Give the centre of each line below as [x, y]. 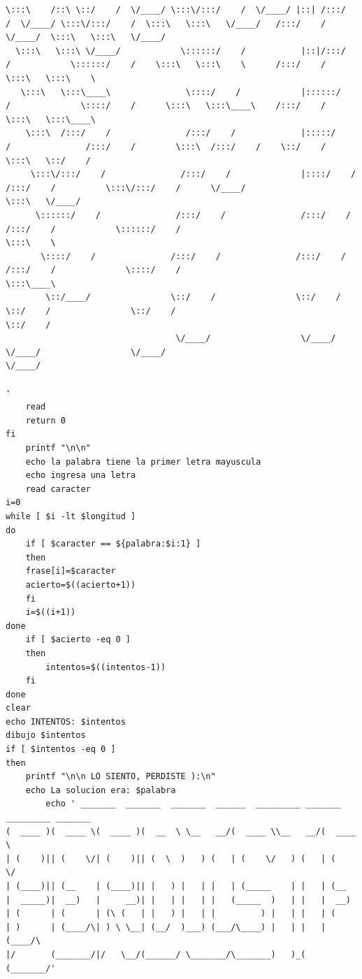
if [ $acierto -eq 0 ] [78, 640]
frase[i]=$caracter [71, 571]
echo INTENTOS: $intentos [66, 721]
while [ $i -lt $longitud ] [71, 516]
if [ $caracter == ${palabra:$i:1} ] [113, 544]
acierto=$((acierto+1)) [81, 585]
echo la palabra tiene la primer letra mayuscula [143, 462]
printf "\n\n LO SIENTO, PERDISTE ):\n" [121, 777]
